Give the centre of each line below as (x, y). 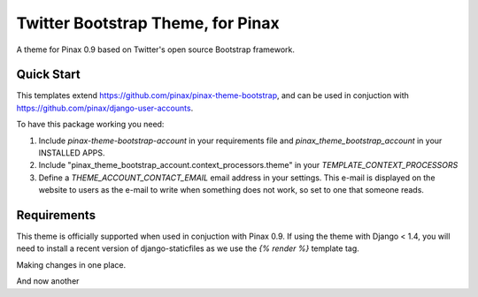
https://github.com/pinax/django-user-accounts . (105, 108)
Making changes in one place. (71, 264)
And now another (48, 281)
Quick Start (48, 75)
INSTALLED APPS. (72, 153)
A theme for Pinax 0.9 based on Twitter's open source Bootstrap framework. (156, 49)
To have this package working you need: (90, 125)
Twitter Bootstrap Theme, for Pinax (148, 23)
